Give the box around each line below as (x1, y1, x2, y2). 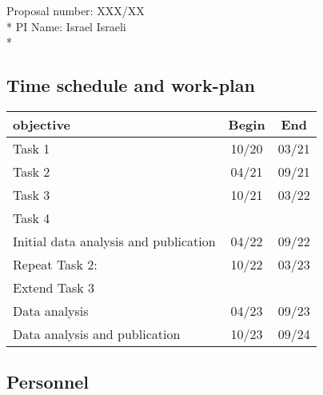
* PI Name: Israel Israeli (6, 18, 126, 34)
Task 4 (13, 208, 50, 227)
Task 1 (13, 138, 50, 158)
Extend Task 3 (13, 277, 95, 297)
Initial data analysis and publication (13, 231, 216, 250)
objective (13, 114, 71, 134)
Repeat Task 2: (13, 254, 98, 273)
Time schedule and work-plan (6, 73, 255, 98)
